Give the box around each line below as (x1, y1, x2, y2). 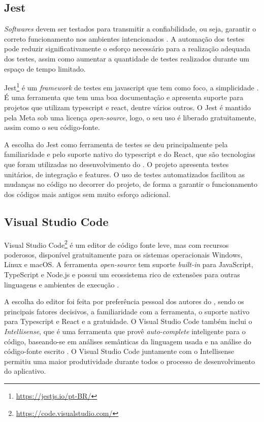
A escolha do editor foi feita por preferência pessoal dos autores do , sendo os (4, 296, 244, 307)
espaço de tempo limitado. (4, 63, 86, 74)
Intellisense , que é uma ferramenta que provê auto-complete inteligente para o (4, 326, 246, 336)
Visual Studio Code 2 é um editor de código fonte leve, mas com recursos (4, 238, 229, 250)
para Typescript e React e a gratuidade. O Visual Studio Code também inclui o (4, 316, 252, 327)
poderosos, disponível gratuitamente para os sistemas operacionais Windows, (4, 249, 243, 259)
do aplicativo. (4, 366, 46, 376)
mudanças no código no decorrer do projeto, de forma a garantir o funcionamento (4, 179, 257, 189)
